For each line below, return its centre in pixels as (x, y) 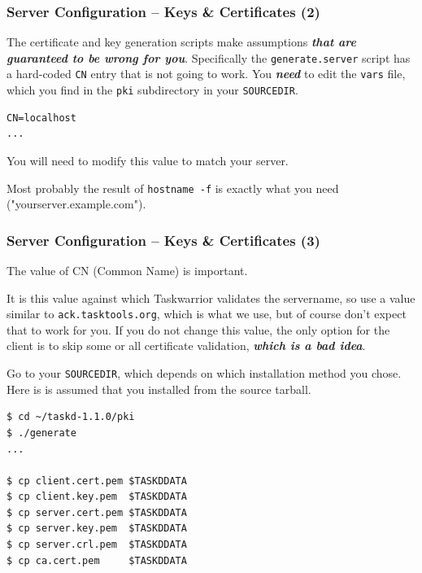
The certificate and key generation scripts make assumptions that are (182, 42)
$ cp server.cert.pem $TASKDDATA (97, 512)
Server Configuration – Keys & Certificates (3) (163, 240)
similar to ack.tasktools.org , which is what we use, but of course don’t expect (207, 314)
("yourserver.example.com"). (76, 204)
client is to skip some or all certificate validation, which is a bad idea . (186, 346)
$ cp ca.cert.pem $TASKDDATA (97, 560)
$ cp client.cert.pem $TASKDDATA (97, 481)
